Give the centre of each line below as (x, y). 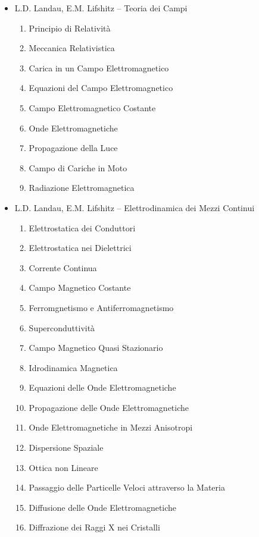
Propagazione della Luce (73, 148)
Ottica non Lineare (63, 467)
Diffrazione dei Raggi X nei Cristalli (94, 527)
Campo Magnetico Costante (80, 288)
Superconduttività (62, 327)
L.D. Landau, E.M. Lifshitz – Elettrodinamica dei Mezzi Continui (135, 207)
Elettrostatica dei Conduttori (82, 227)
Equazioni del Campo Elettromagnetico (101, 88)
